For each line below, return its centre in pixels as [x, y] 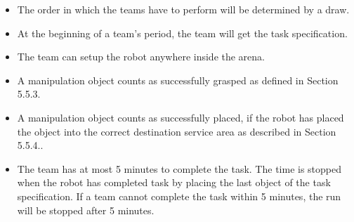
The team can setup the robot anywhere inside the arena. [141, 57]
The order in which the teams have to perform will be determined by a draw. [183, 9]
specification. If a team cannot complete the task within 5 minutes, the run [179, 196]
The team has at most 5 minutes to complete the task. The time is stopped [179, 168]
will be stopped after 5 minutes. [86, 210]
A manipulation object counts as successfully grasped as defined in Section [178, 80]
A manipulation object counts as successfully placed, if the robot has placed [181, 117]
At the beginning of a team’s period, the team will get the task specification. [182, 33]
